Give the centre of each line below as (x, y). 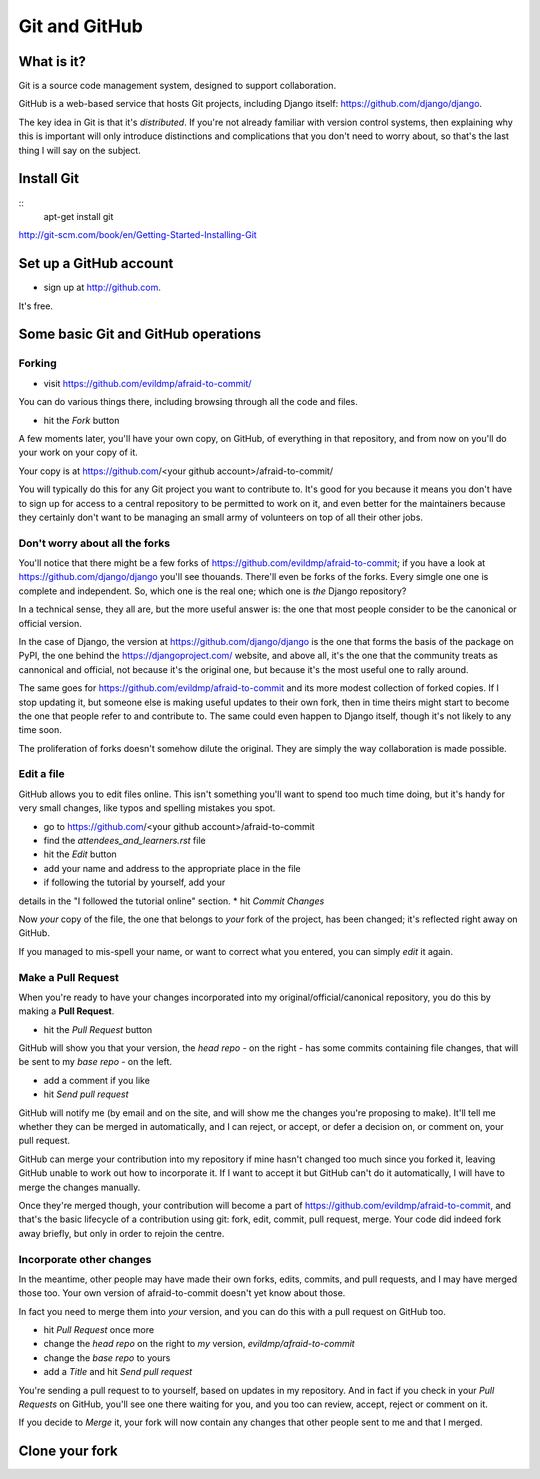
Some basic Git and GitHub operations (140, 334)
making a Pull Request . (66, 1011)
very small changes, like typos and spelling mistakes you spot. (147, 808)
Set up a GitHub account (96, 263)
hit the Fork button (81, 420)
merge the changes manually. (79, 1187)
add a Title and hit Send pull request (118, 1372)
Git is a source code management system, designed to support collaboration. (177, 86)
